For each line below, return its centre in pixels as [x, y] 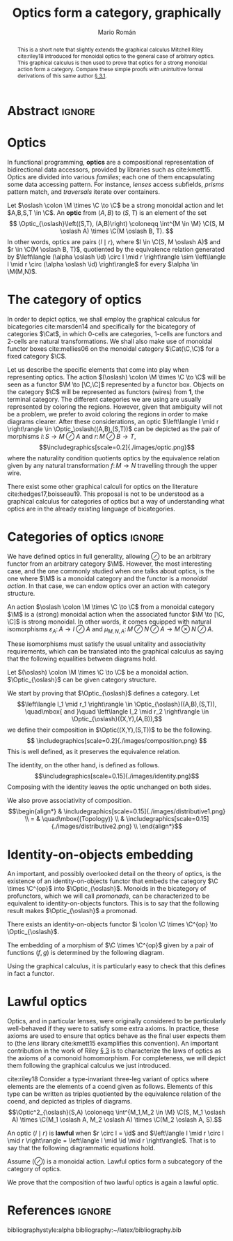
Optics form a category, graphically [117, 13]
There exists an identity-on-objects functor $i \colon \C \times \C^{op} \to [112, 924]
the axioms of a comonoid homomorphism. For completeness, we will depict [116, 1058]
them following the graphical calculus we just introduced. [89, 1066]
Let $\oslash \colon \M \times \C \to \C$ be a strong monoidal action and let [115, 205]
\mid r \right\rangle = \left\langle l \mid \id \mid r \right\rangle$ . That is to [112, 1141]
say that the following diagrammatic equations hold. [81, 1148]
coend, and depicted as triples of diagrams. [70, 1101]
